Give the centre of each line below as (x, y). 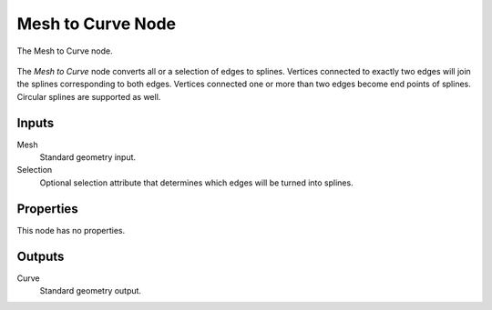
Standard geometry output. (90, 290)
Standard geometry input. (88, 157)
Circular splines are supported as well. (89, 96)
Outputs (41, 256)
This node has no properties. (71, 230)
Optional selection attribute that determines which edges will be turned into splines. (197, 183)
